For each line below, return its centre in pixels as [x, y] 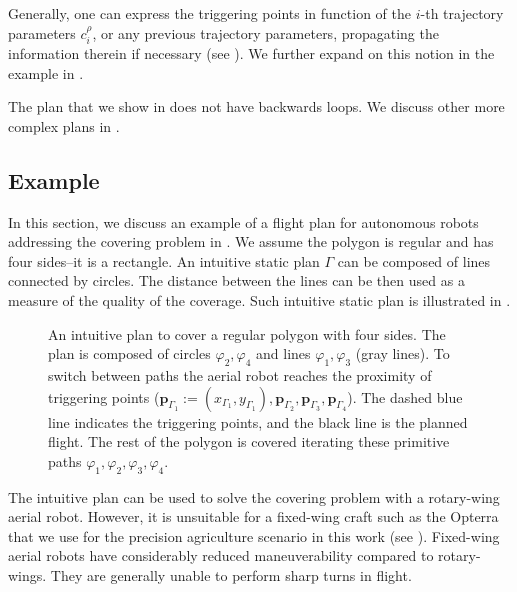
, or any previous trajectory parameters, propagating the [265, 32]
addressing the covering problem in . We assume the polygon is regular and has [251, 241]
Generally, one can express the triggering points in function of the [210, 13]
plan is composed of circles [129, 353]
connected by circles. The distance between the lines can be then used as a [236, 280]
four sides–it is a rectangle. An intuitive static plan [164, 260]
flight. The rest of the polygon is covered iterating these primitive [249, 441]
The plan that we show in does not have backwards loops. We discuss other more [256, 106]
